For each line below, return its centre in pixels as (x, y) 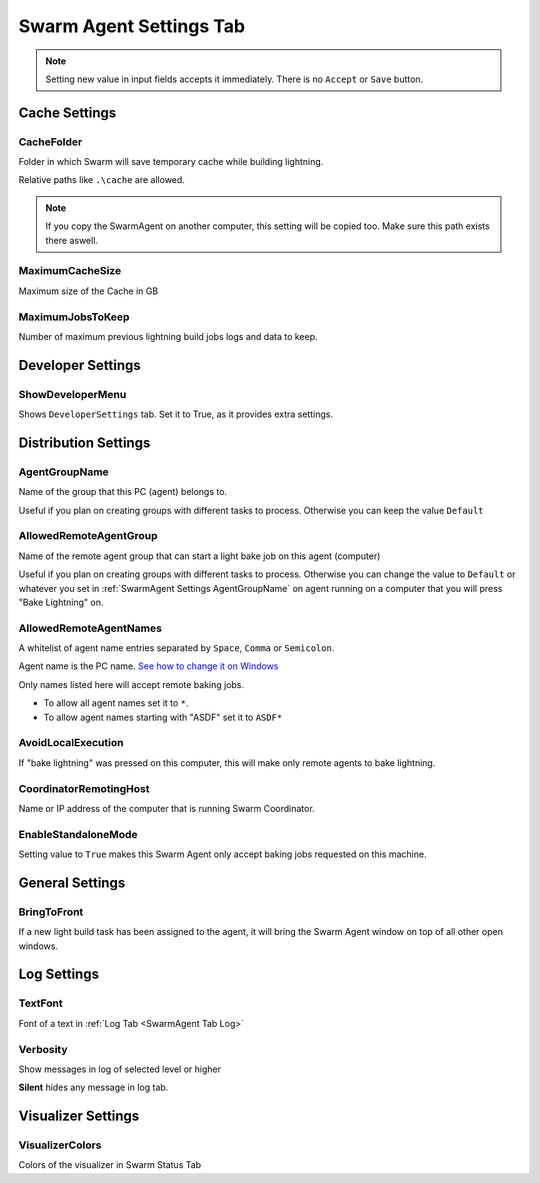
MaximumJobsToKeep (74, 317)
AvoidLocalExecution (71, 743)
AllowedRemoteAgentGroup (88, 536)
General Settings (72, 882)
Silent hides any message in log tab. (93, 1087)
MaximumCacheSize (70, 271)
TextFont (41, 1003)
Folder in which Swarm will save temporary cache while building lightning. (171, 162)
